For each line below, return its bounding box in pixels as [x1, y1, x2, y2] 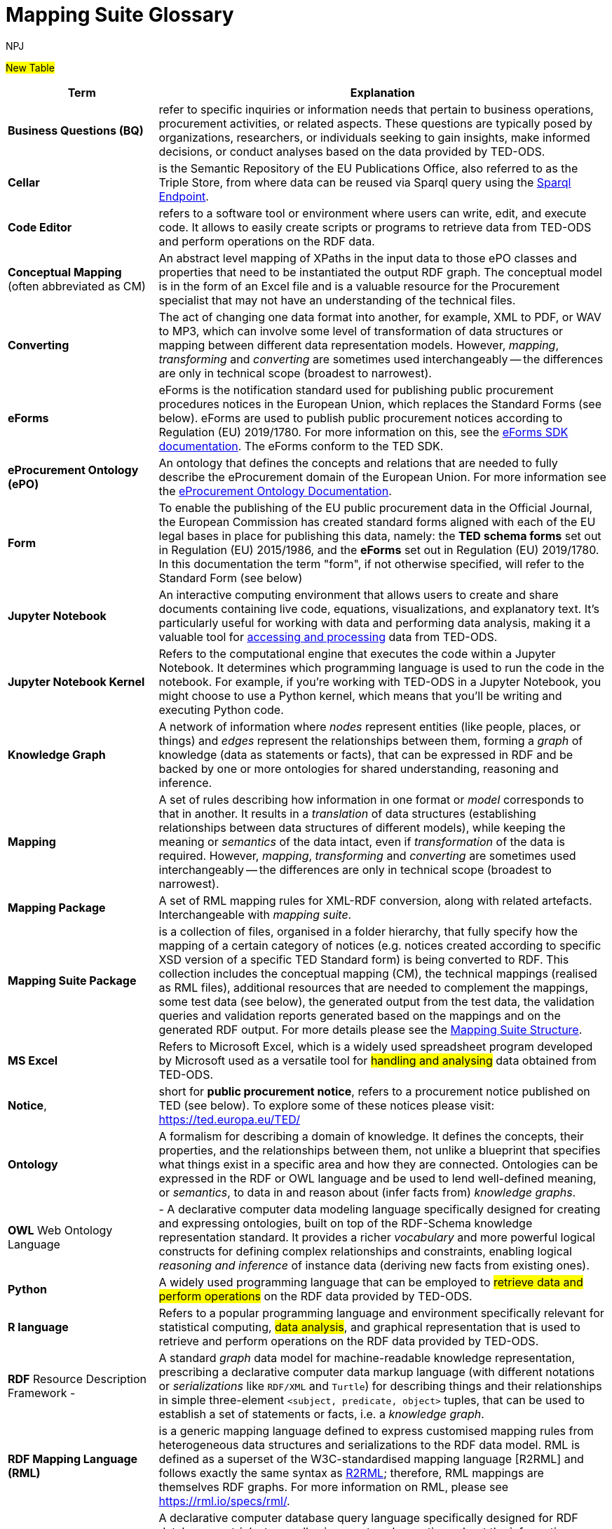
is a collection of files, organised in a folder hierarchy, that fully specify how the [158, 924, 578, 938]
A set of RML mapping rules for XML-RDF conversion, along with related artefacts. [158, 893, 592, 908]
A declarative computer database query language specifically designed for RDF [158, 1510, 578, 1525]
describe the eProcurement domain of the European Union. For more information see [158, 469, 606, 484]
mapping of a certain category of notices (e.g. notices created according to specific [158, 938, 601, 952]
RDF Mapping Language [8, 1451, 138, 1466]
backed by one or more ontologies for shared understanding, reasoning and [158, 761, 559, 776]
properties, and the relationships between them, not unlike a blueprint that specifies [158, 1143, 601, 1157]
